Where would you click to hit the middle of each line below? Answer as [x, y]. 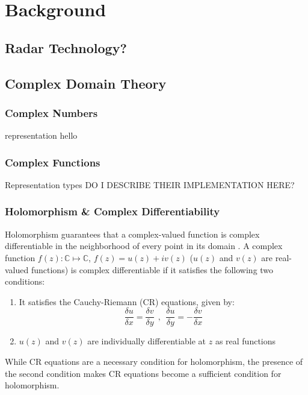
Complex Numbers [51, 112]
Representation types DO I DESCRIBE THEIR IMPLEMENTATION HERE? [150, 184]
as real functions [245, 341]
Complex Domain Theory [86, 83]
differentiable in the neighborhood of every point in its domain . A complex [144, 246]
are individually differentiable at [147, 341]
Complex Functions [53, 162]
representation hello [41, 135]
